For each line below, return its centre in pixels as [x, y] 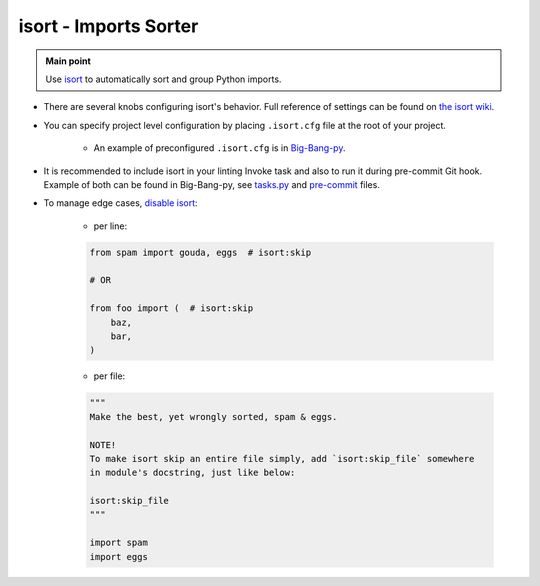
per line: [110, 226]
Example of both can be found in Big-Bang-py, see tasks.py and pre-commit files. [211, 184]
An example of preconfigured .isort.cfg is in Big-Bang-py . [219, 148]
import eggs [119, 556]
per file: [109, 376]
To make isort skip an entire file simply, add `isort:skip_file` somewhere [282, 458]
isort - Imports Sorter [108, 26]
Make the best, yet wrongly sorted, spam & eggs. [213, 416]
